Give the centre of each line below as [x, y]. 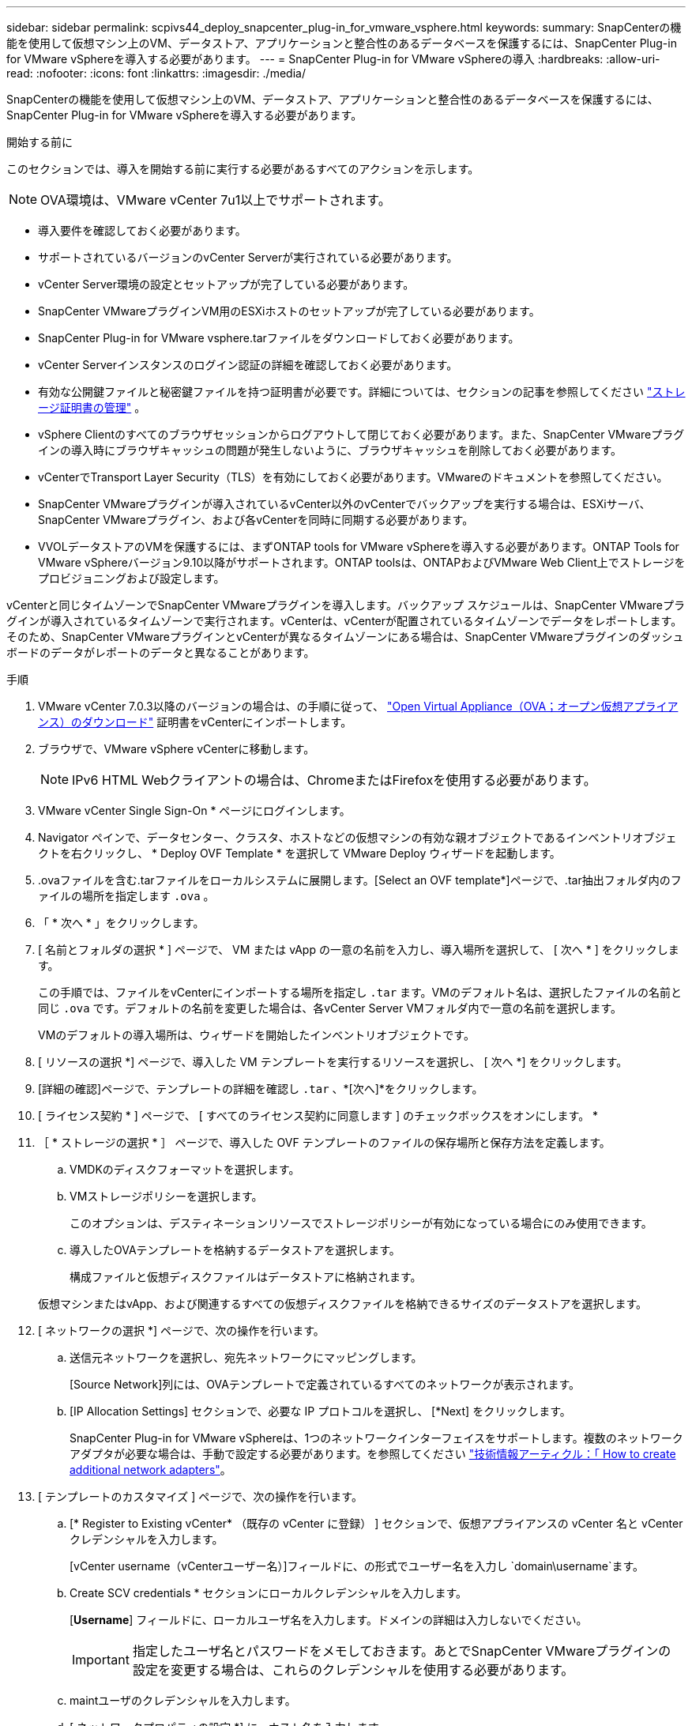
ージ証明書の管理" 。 [92, 407]
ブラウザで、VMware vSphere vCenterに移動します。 [177, 749]
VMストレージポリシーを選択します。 [166, 1196]
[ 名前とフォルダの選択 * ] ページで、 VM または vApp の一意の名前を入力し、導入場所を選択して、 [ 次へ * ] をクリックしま [359, 950]
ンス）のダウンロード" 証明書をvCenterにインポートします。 [195, 722]
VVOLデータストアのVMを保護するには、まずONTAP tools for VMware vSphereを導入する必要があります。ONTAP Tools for [359, 546]
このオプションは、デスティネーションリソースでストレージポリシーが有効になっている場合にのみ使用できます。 [361, 1223]
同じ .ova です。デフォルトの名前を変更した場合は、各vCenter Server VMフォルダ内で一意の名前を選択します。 [330, 1008]
